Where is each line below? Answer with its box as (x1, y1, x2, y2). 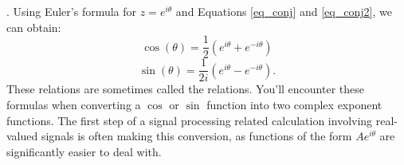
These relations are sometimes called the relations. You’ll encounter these (6, 81, 364, 97)
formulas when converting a (6, 96, 141, 112)
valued (6, 128, 38, 144)
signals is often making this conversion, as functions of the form (41, 128, 352, 144)
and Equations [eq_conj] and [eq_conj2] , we (175, 3, 392, 19)
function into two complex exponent (206, 96, 382, 112)
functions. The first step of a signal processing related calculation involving (6, 112, 373, 128)
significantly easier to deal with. (6, 143, 162, 159)
